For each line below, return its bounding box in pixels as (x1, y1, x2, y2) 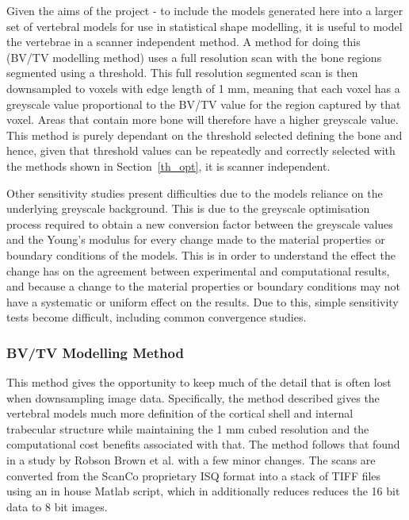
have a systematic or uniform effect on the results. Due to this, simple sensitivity (6, 293, 399, 310)
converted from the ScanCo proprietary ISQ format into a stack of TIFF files (6, 467, 381, 483)
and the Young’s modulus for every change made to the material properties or (6, 231, 385, 248)
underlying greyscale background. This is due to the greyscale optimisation (6, 200, 370, 217)
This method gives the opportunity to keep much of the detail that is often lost (6, 374, 392, 391)
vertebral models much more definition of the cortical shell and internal (6, 405, 354, 422)
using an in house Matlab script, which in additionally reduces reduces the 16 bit (6, 483, 400, 499)
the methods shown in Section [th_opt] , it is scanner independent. (6, 157, 331, 174)
